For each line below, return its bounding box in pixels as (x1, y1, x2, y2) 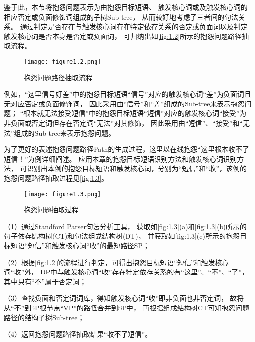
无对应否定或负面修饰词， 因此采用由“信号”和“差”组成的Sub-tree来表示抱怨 (4, 98, 245, 108)
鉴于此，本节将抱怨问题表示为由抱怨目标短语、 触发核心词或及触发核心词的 (4, 2, 248, 12)
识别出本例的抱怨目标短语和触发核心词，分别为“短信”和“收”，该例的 (27, 163, 247, 173)
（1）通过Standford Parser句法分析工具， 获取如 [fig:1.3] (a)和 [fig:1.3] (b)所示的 (4, 221, 247, 231)
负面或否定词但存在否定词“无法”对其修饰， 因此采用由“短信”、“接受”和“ (10, 118, 243, 128)
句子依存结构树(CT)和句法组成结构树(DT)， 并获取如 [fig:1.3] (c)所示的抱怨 (4, 231, 240, 241)
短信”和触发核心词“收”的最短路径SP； (28, 240, 150, 250)
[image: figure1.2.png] (24, 58, 101, 65)
